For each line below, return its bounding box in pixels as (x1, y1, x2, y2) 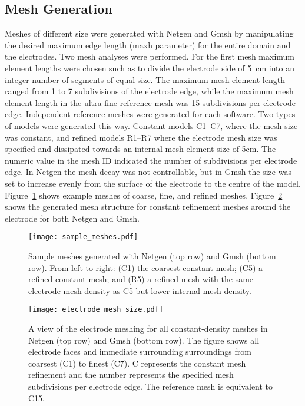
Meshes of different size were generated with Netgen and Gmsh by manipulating (5, 27, 294, 39)
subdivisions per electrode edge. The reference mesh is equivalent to (28, 379, 273, 392)
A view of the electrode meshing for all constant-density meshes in (28, 322, 268, 334)
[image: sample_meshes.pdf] (28, 233, 138, 242)
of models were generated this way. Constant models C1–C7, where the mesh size (5, 119, 298, 131)
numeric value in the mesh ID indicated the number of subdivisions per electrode (5, 154, 297, 166)
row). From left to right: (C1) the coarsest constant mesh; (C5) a (28, 261, 263, 273)
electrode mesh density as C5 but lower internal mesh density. (28, 284, 251, 296)
